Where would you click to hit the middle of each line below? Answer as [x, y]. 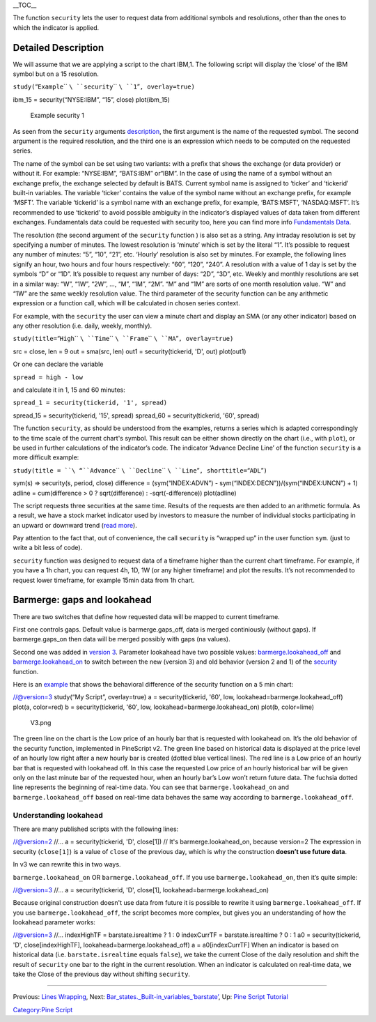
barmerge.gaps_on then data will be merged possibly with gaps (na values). [122, 639]
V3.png [41, 723]
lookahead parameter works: [54, 922]
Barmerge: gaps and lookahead [83, 600]
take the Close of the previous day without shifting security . [102, 974]
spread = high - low [48, 377]
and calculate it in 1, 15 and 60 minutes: [69, 390]
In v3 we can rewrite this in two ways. [67, 864]
